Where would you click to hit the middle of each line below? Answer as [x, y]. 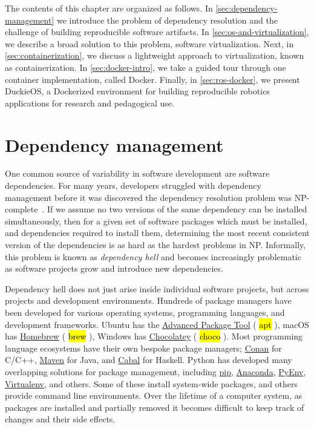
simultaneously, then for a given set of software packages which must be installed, [156, 221]
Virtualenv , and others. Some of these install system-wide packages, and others [152, 383]
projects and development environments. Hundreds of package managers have [148, 300]
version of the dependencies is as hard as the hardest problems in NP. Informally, [155, 245]
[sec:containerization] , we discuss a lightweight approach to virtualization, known [155, 55]
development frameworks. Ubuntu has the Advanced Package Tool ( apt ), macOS [157, 324]
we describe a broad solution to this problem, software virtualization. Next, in [149, 43]
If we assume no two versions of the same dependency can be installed [177, 209]
